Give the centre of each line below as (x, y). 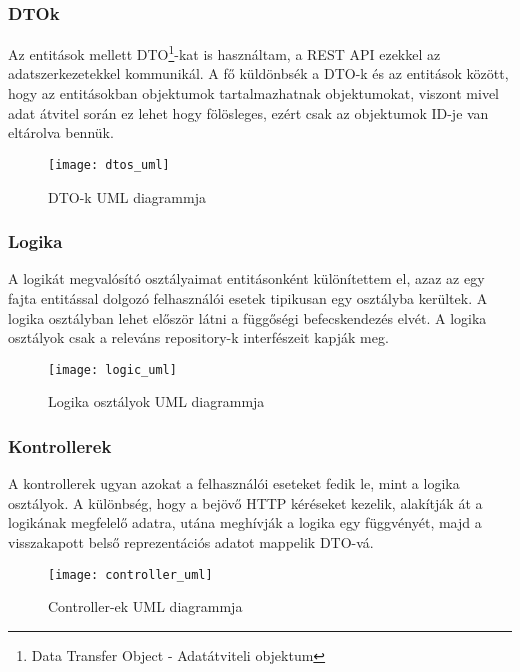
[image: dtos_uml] (109, 164)
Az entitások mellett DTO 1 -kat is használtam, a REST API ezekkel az (224, 52)
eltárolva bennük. (61, 132)
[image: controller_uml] (130, 574)
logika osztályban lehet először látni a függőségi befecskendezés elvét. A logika (247, 317)
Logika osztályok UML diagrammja (156, 401)
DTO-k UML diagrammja (127, 196)
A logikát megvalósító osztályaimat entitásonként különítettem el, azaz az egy (246, 278)
